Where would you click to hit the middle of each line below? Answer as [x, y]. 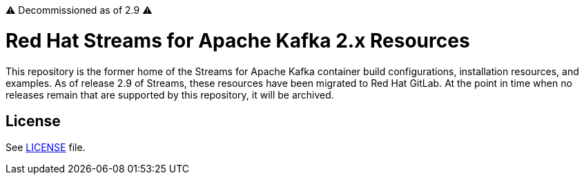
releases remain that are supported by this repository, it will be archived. [170, 94]
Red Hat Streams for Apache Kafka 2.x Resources [238, 40]
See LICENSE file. [46, 148]
